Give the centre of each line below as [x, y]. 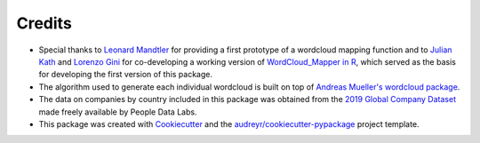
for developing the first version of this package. [126, 75]
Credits [44, 23]
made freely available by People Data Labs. [118, 112]
